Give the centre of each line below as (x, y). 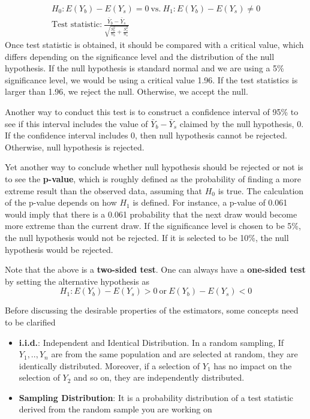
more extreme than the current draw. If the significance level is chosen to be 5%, (153, 226)
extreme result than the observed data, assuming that (104, 190)
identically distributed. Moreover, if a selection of (109, 365)
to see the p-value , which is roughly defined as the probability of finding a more (153, 178)
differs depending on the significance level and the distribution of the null (140, 56)
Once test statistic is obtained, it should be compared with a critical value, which (154, 45)
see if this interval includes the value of (76, 123)
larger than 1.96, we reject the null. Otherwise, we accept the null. (127, 91)
